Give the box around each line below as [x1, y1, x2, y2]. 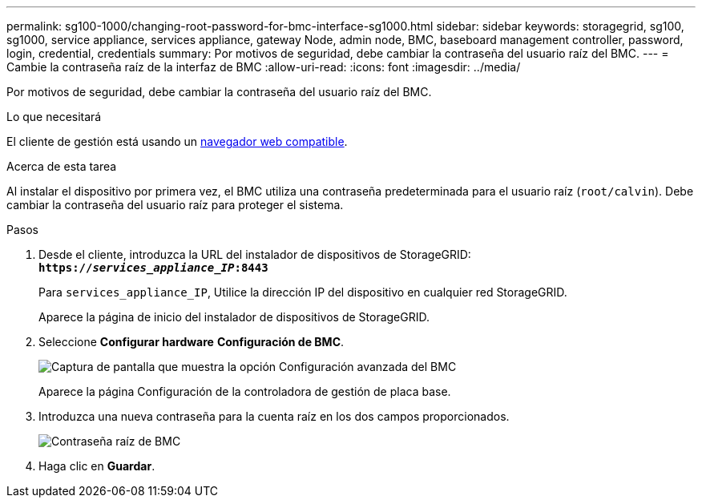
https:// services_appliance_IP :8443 [38, 261, 268, 274]
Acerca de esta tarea [6, 159, 117, 173]
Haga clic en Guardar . [38, 459, 155, 473]
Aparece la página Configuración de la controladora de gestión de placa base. [38, 385, 451, 398]
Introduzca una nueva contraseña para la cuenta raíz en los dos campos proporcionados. [38, 409, 510, 423]
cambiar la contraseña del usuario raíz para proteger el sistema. [6, 198, 344, 212]
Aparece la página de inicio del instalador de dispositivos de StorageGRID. [38, 310, 430, 324]
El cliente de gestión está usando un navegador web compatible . [6, 135, 348, 148]
